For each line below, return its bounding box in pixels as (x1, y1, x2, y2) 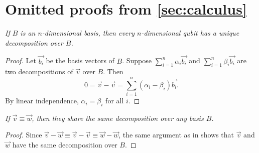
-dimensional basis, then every (42, 28, 135, 38)
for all (105, 95, 124, 106)
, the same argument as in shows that (118, 129, 234, 140)
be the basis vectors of (46, 55, 114, 66)
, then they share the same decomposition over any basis (32, 112, 204, 123)
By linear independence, (5, 95, 79, 106)
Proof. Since (5, 129, 42, 140)
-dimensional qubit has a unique (141, 28, 239, 38)
